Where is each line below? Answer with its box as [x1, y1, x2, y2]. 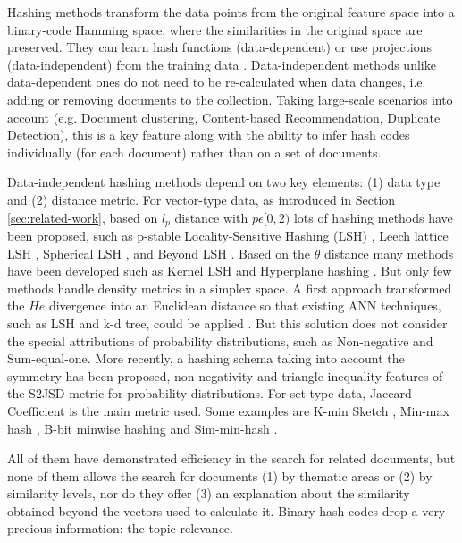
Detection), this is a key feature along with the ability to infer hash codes [7, 125, 410, 144]
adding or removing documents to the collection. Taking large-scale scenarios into [7, 89, 453, 108]
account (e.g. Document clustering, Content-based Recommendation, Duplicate [7, 107, 441, 126]
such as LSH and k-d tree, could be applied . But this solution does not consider [7, 313, 448, 332]
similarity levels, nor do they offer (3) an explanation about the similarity [7, 484, 410, 503]
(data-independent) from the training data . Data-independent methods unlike [7, 55, 436, 73]
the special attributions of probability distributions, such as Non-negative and [7, 331, 433, 350]
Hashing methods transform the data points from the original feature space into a [7, 3, 455, 21]
